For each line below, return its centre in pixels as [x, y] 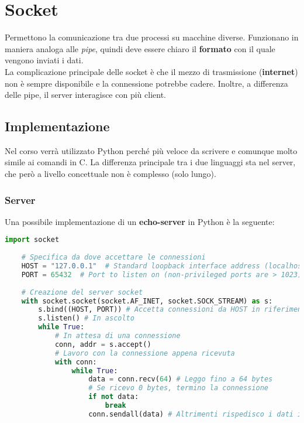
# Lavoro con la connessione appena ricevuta [145, 353]
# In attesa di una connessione [118, 336]
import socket [32, 240]
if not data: [114, 397]
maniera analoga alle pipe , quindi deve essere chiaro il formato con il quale [140, 48]
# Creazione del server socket [82, 292]
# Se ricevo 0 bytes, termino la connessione [179, 388]
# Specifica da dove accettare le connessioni [113, 257]
